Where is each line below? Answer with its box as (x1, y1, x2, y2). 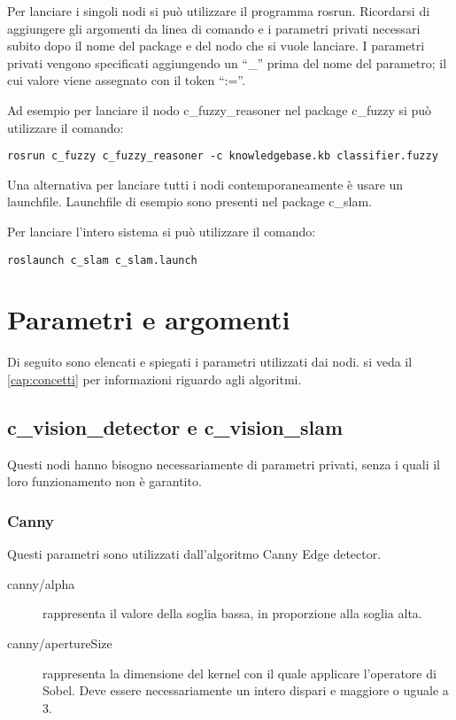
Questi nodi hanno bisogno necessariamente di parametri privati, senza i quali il (7, 454, 441, 473)
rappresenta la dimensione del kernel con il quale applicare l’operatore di (43, 663, 437, 682)
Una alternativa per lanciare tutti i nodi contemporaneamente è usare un (7, 174, 404, 193)
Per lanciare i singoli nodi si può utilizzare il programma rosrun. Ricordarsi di (7, 2, 430, 19)
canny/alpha (7, 574, 75, 592)
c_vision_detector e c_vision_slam (7, 413, 344, 440)
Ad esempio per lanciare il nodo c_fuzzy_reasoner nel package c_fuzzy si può (7, 100, 432, 119)
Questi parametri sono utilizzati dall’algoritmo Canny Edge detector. (7, 545, 382, 563)
